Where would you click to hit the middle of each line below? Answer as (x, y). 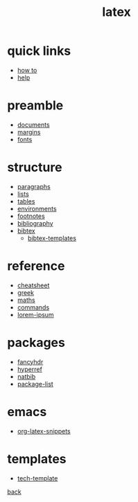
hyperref (30, 369)
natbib (26, 376)
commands (33, 307)
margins (29, 132)
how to (27, 70)
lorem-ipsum (35, 314)
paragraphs (34, 186)
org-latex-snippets (44, 431)
